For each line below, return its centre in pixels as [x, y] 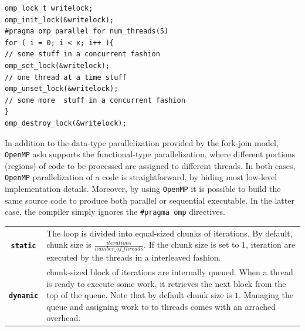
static [23, 246]
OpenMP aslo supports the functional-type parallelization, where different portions [150, 154]
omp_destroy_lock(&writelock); [66, 123]
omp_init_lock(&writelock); [60, 20]
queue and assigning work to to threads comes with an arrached [161, 306]
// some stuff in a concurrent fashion [82, 54]
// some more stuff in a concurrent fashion [95, 100]
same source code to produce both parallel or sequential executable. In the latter [150, 200]
